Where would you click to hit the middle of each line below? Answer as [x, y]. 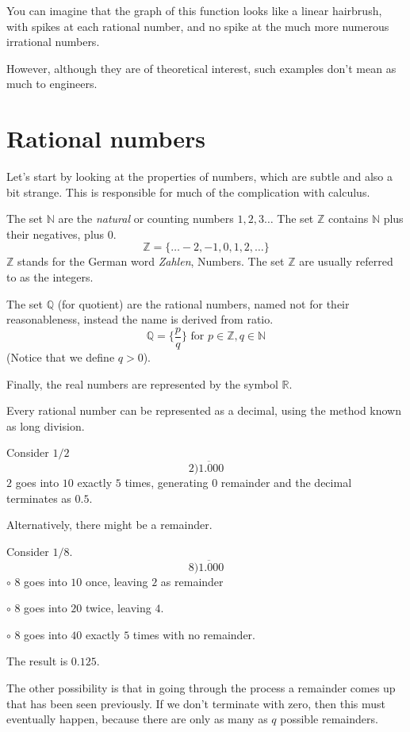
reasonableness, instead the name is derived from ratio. [140, 319]
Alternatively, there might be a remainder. [109, 525]
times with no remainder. [194, 634]
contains [348, 218]
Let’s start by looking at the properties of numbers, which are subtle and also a [199, 176]
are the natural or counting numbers [146, 218]
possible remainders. [329, 719]
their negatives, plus [56, 234]
